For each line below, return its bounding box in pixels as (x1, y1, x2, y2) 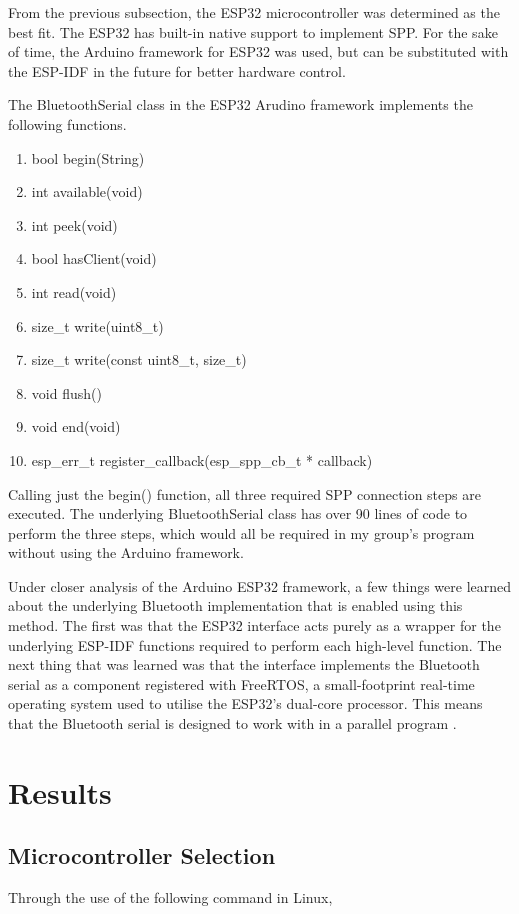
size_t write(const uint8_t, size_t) (31, 349, 247, 370)
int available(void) (31, 181, 143, 202)
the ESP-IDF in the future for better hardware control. (8, 60, 346, 81)
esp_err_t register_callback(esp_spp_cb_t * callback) (31, 449, 373, 470)
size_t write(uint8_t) (31, 315, 164, 336)
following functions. (8, 113, 127, 134)
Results (8, 771, 112, 812)
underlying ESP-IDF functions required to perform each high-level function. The (8, 634, 502, 655)
